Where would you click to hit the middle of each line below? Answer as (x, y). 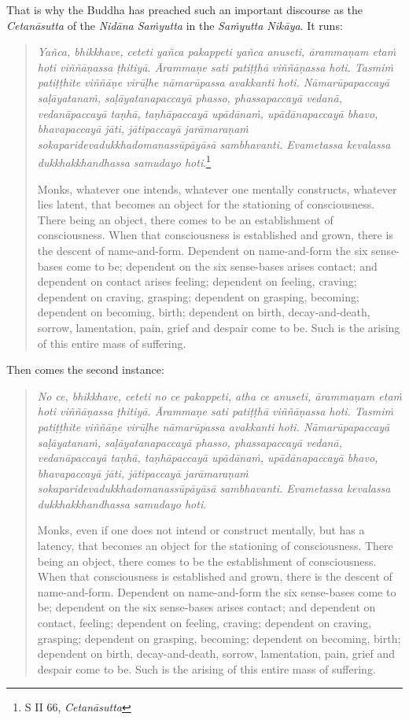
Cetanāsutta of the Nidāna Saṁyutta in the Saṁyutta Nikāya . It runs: (175, 25)
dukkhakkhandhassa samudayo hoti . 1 (124, 161)
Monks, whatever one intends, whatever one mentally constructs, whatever (217, 188)
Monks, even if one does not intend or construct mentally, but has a (201, 530)
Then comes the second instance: (85, 369)
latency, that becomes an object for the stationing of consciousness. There (215, 546)
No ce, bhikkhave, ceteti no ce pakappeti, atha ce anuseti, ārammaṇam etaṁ (220, 395)
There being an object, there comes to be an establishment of (185, 219)
